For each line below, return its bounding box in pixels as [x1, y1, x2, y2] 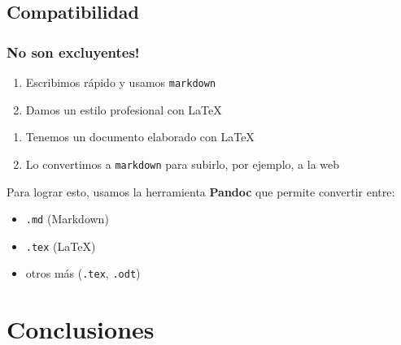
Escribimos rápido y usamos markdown [25, 74, 216, 90]
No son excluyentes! [7, 41, 140, 62]
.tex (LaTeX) [25, 237, 96, 254]
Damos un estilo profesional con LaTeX [25, 101, 222, 118]
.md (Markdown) [25, 210, 109, 227]
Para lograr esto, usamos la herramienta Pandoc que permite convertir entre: [7, 183, 395, 200]
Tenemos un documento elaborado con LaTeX [25, 128, 255, 145]
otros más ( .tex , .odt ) [25, 265, 141, 282]
